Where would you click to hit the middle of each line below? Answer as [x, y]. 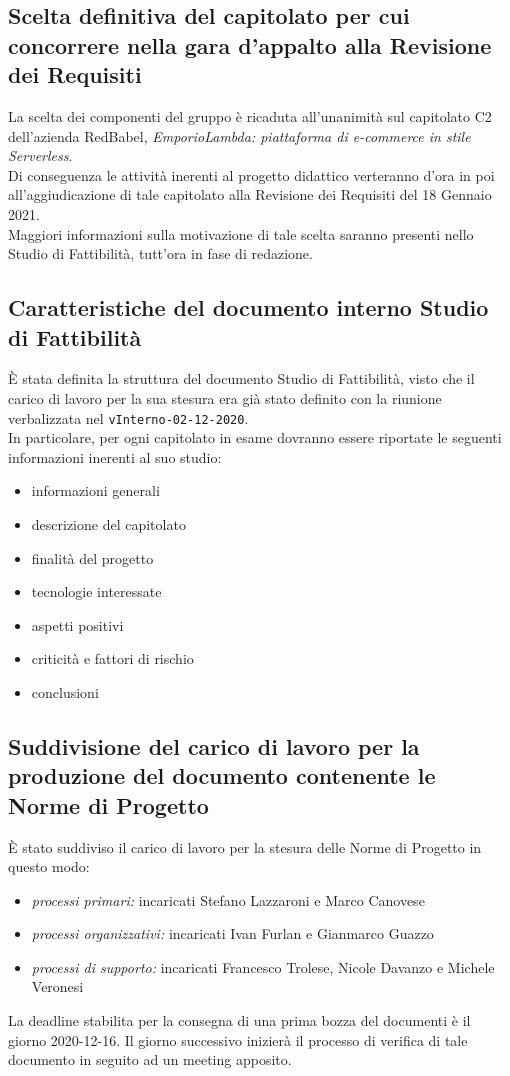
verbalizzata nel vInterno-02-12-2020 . [128, 417]
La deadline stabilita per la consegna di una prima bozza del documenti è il [239, 1020]
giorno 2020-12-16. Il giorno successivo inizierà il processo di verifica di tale [238, 1039]
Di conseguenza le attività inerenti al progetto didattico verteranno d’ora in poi [251, 174]
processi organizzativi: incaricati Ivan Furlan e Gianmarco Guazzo [232, 933]
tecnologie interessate [96, 591]
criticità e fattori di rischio [112, 658]
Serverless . [40, 155]
